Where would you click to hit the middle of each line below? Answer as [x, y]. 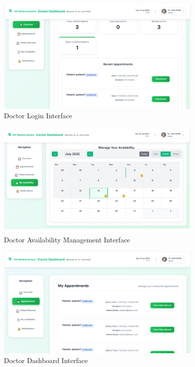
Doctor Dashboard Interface [46, 360]
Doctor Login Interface [38, 116]
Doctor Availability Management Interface [67, 239]
